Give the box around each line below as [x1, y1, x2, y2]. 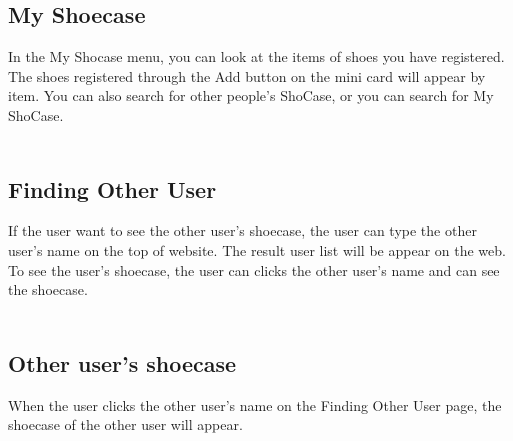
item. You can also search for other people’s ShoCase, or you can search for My [8, 85, 494, 106]
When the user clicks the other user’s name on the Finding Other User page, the [8, 394, 502, 415]
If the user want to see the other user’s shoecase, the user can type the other [8, 220, 477, 241]
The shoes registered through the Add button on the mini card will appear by [8, 65, 486, 86]
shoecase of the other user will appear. [8, 414, 243, 435]
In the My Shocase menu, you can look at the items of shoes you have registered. [8, 46, 505, 67]
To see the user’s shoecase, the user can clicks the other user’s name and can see [8, 259, 500, 280]
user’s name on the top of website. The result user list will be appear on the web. [8, 239, 506, 260]
